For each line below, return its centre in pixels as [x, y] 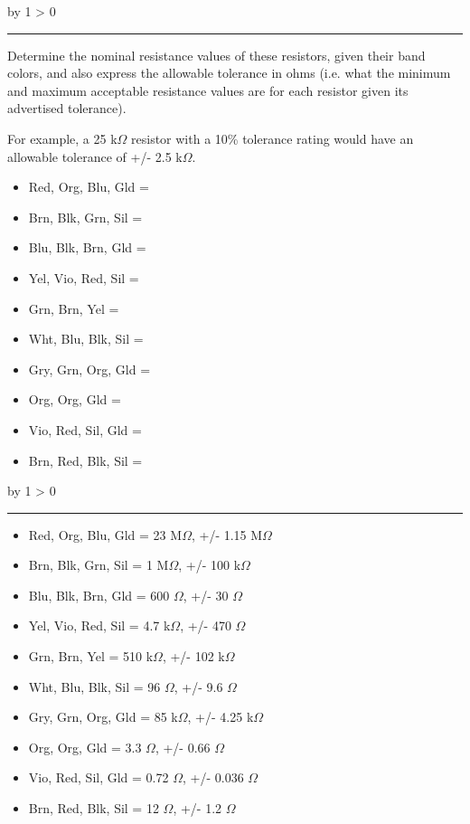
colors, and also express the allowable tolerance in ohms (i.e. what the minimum [229, 73]
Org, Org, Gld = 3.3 [85, 747]
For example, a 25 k [62, 138]
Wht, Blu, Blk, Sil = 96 [94, 686]
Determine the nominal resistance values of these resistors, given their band [216, 55]
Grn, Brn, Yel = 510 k [91, 656]
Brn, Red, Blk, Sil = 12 [94, 808]
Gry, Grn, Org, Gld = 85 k [103, 717]
